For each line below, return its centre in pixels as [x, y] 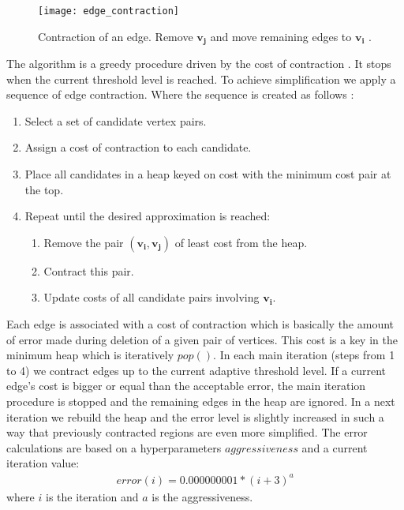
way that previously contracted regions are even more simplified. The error [187, 432]
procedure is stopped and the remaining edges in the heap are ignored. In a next [201, 401]
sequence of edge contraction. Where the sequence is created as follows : [180, 94]
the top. [44, 189]
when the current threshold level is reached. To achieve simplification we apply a [201, 79]
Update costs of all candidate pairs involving [151, 297]
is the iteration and [92, 496]
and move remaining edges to [281, 36]
